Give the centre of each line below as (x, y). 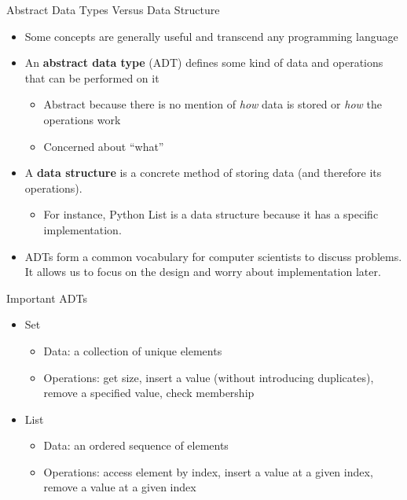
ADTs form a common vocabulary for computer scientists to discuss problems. (213, 256)
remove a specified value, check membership (149, 393)
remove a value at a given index (120, 487)
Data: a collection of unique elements (133, 350)
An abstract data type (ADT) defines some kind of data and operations (204, 63)
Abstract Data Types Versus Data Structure (113, 9)
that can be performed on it (92, 77)
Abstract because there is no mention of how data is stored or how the (213, 104)
